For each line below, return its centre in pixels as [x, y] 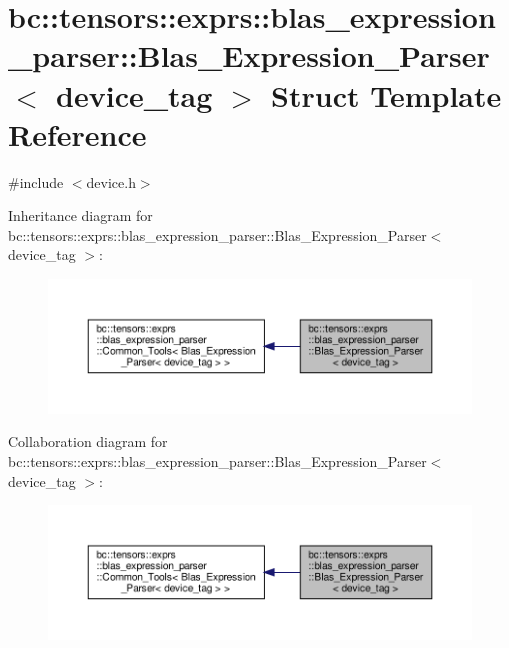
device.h [111, 181]
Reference [77, 133]
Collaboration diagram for [88, 441]
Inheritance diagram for [80, 215]
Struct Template [386, 94]
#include [36, 181]
